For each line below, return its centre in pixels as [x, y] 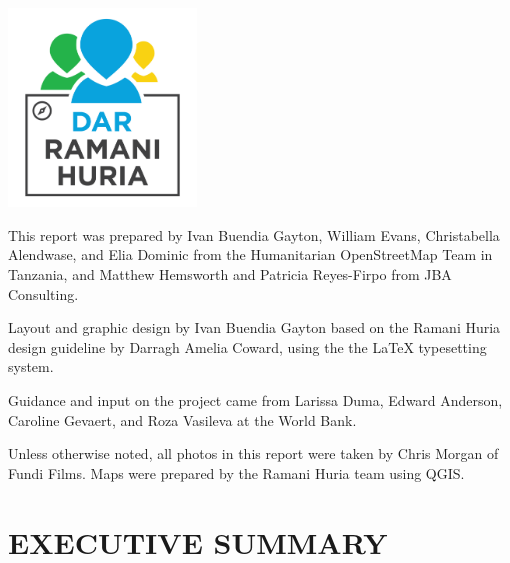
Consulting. [43, 293]
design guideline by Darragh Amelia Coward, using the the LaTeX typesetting [247, 346]
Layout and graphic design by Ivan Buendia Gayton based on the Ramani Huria [254, 327]
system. [31, 366]
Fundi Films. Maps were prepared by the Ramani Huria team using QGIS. [236, 472]
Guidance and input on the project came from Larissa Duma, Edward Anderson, [255, 400]
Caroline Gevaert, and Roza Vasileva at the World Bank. [182, 419]
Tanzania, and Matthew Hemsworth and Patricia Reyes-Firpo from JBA [230, 274]
